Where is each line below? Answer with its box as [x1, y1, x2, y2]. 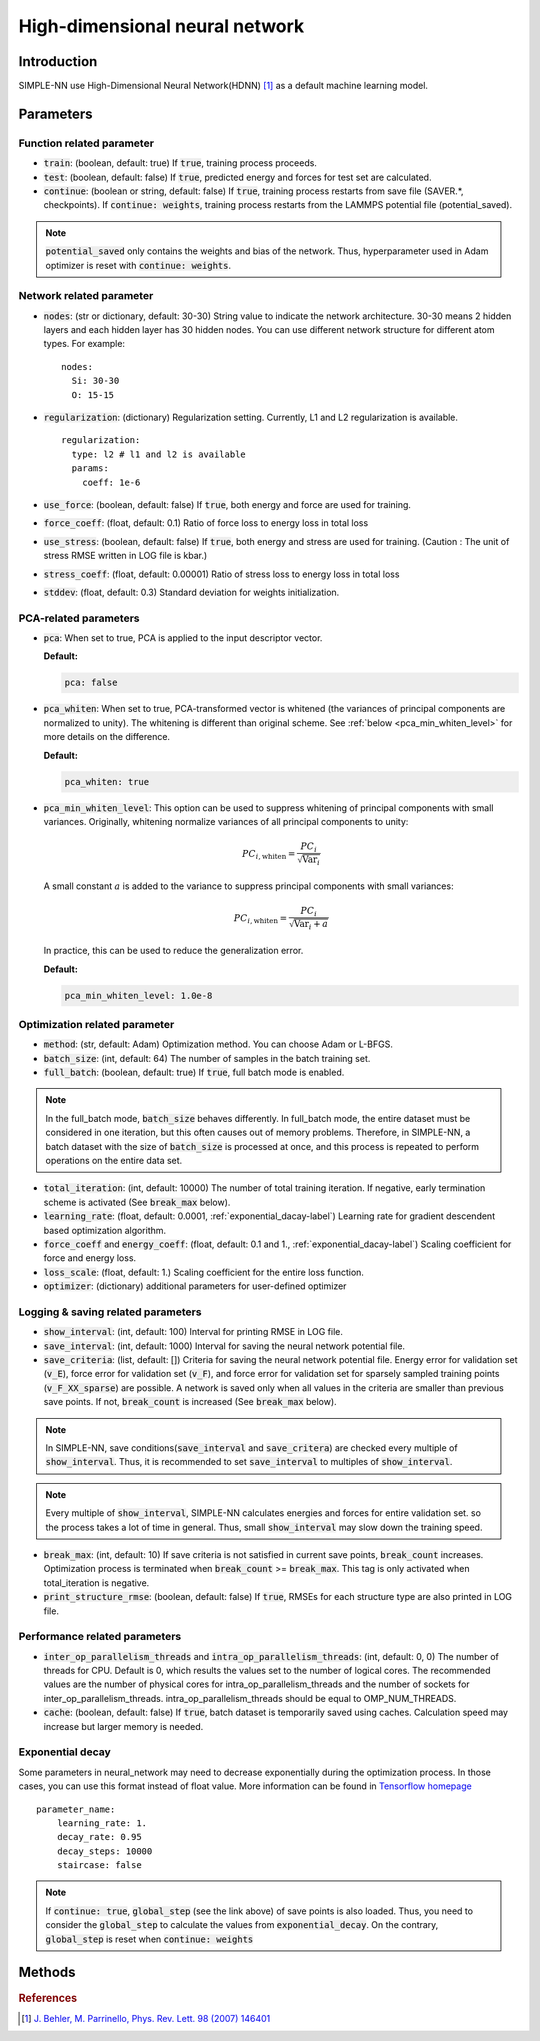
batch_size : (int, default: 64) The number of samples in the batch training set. [43, 1052, 371, 1064]
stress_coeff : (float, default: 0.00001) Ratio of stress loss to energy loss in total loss [43, 568, 400, 580]
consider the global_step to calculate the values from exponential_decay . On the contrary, [45, 1919, 439, 1931]
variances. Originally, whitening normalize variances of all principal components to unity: [43, 815, 409, 827]
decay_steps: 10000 [56, 1845, 153, 1857]
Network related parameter [18, 289, 154, 303]
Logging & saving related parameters [18, 1305, 202, 1319]
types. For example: [43, 338, 125, 350]
